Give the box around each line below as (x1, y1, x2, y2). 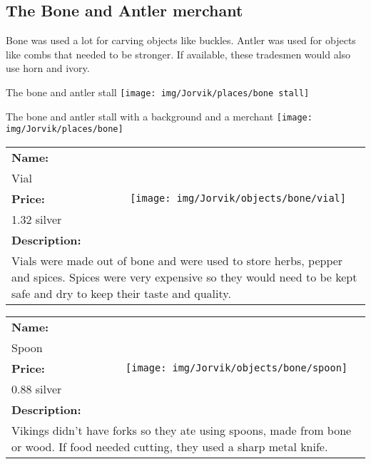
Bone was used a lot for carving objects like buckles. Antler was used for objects (6, 33, 356, 48)
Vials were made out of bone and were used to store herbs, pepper (11, 252, 343, 269)
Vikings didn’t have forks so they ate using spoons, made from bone (11, 421, 352, 438)
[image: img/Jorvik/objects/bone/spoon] (126, 362, 348, 374)
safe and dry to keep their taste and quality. (11, 284, 231, 301)
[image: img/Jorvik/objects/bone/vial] (130, 192, 346, 205)
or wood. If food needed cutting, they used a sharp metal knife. (11, 438, 328, 455)
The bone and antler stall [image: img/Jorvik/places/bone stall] (6, 84, 310, 99)
